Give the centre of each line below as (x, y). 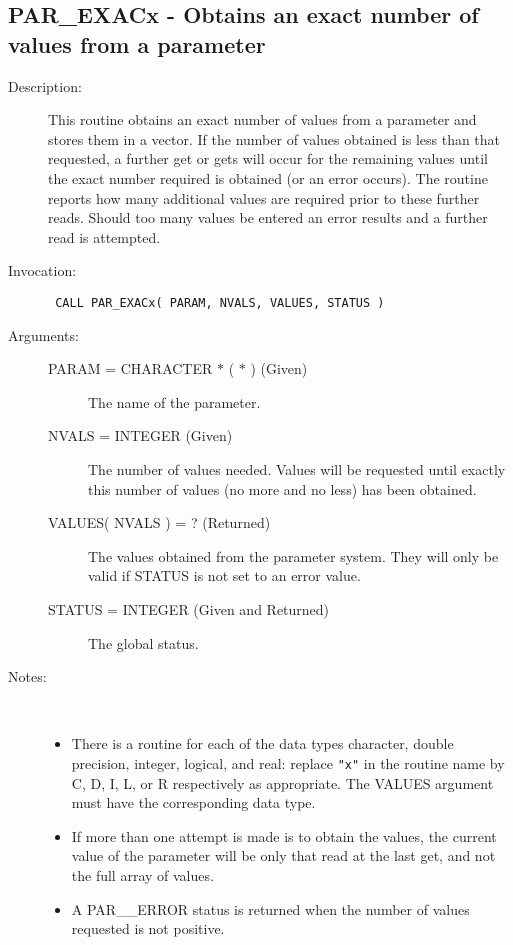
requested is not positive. (148, 928)
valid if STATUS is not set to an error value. (224, 575)
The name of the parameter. (174, 401)
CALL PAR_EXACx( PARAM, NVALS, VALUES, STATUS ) (220, 302)
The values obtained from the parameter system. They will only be (293, 555)
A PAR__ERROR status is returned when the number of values (270, 908)
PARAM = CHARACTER (130, 368)
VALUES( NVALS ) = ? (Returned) (159, 522)
